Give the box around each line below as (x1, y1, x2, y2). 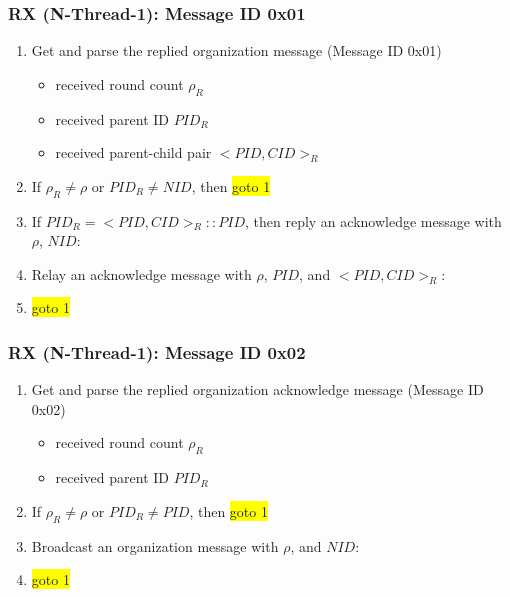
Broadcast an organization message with (31, 535, 279, 556)
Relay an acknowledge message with (31, 263, 252, 284)
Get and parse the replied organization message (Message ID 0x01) (31, 40, 442, 61)
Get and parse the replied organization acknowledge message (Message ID (31, 379, 484, 400)
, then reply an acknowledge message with (244, 210, 502, 231)
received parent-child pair (55, 142, 212, 163)
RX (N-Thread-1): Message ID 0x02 (8, 339, 306, 364)
